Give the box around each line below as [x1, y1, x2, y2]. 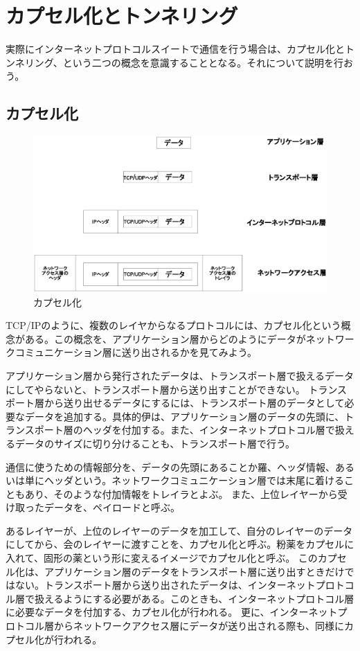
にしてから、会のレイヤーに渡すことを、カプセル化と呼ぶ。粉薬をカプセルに [6, 537, 354, 551]
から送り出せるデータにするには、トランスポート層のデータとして [44, 395, 345, 410]
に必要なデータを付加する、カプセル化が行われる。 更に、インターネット [6, 605, 338, 619]
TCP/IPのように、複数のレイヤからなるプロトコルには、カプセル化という [6, 318, 341, 332]
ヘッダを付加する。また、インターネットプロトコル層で [82, 422, 335, 437]
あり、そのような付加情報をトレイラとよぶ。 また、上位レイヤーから [24, 486, 338, 501]
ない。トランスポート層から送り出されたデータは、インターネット [15, 578, 316, 592]
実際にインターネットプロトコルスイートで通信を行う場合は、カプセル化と [6, 42, 345, 56]
